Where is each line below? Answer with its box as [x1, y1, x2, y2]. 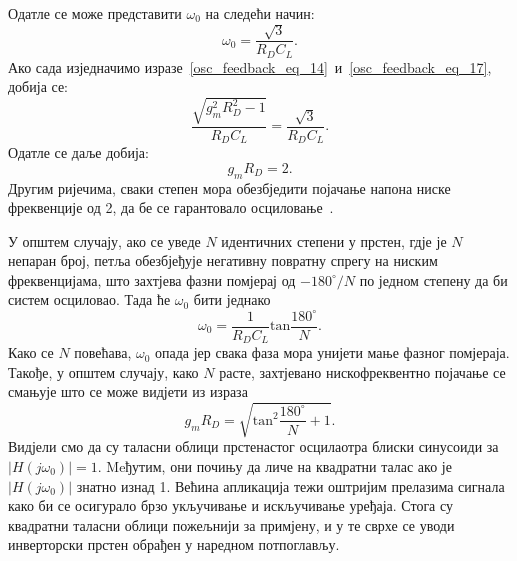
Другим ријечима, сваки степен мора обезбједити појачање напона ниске [8, 177, 451, 198]
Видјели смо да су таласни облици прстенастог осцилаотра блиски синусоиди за [8, 436, 499, 457]
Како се [8, 342, 54, 363]
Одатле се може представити [8, 3, 182, 23]
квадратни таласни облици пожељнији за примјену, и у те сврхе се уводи [8, 514, 455, 535]
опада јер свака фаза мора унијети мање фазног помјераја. [155, 342, 510, 363]
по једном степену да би [359, 269, 508, 290]
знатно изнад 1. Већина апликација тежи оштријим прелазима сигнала [76, 475, 505, 496]
